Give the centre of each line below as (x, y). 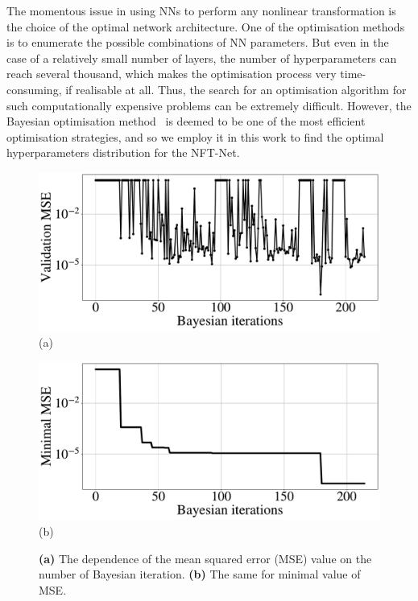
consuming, (34, 89)
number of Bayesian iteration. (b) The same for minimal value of (200, 574)
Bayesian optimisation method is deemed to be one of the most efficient (186, 121)
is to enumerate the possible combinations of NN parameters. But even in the (198, 42)
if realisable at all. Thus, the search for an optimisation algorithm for (236, 89)
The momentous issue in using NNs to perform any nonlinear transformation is (201, 10)
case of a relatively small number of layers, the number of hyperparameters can (202, 58)
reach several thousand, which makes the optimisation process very (172, 74)
